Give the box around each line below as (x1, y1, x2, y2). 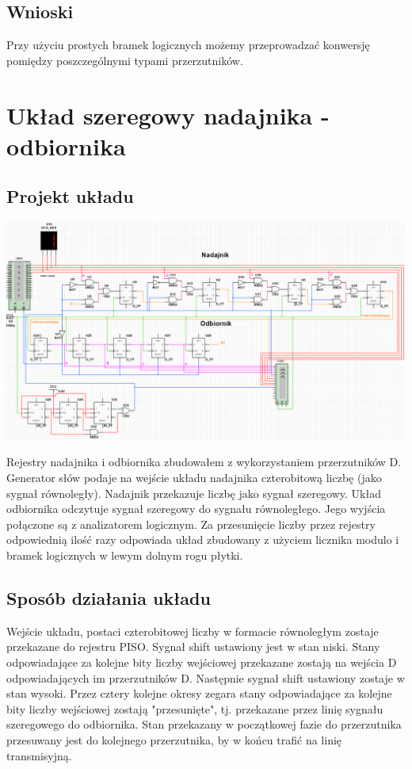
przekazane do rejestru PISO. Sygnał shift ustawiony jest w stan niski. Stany (6, 638, 380, 655)
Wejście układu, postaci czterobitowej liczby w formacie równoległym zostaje (6, 622, 379, 639)
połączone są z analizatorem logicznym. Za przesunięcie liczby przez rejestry (6, 515, 376, 532)
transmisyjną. (6, 747, 72, 763)
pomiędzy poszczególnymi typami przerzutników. (6, 52, 243, 68)
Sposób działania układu (6, 585, 211, 610)
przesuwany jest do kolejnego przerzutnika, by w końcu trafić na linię (6, 731, 342, 748)
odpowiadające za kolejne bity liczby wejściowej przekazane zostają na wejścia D (6, 653, 397, 670)
